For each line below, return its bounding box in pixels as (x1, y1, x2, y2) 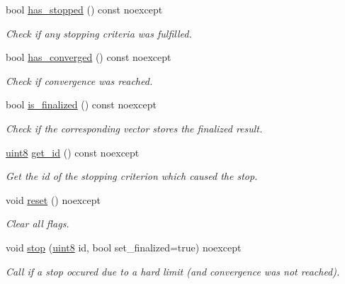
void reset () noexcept (6, 192, 101, 207)
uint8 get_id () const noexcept (6, 144, 140, 159)
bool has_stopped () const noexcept (6, 2, 163, 16)
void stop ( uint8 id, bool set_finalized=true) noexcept (6, 239, 242, 254)
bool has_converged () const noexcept (6, 50, 171, 64)
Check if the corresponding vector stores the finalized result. (6, 120, 263, 135)
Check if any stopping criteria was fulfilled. (6, 25, 192, 40)
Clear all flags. (6, 216, 69, 231)
